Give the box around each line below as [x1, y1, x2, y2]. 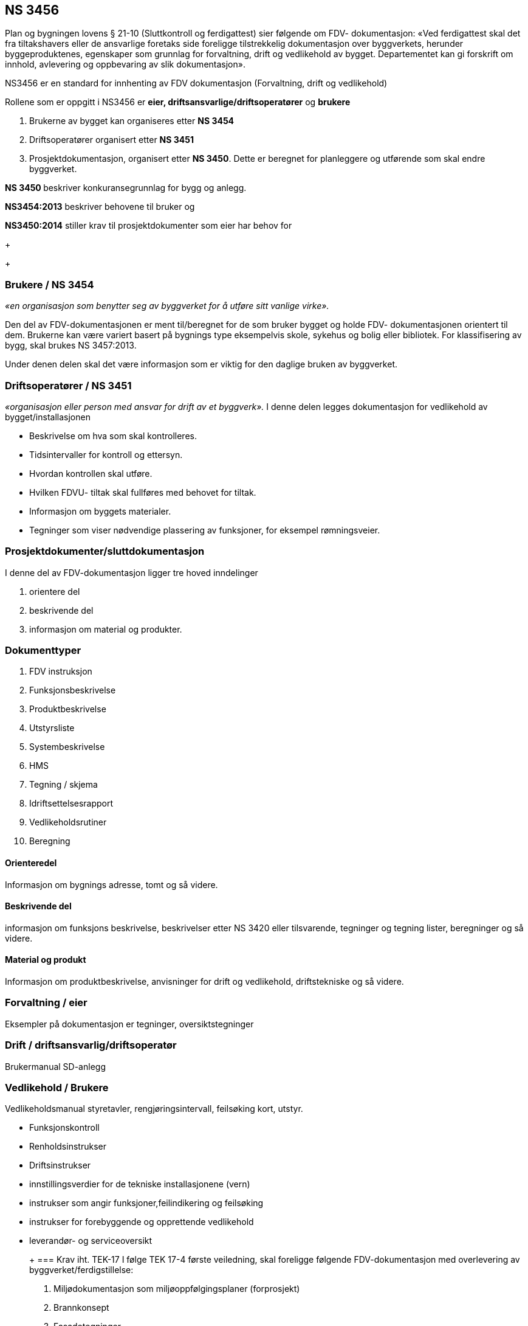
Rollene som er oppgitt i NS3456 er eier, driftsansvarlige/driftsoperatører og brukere [5, 97, 351, 108]
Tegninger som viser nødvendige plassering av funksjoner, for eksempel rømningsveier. [29, 524, 380, 535]
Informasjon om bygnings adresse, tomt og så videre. [5, 879, 218, 890]
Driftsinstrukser [29, 1160, 91, 1171]
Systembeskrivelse [29, 741, 105, 752]
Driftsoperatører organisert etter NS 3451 [29, 134, 194, 145]
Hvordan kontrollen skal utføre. [29, 468, 153, 479]
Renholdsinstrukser [29, 1141, 106, 1152]
